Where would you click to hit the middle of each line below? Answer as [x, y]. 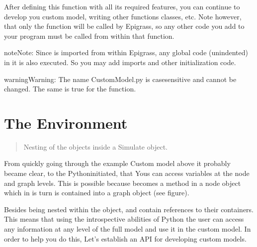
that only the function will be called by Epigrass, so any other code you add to [124, 26]
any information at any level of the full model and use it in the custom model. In [128, 229]
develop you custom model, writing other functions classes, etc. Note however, [123, 16]
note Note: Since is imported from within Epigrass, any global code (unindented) [126, 52]
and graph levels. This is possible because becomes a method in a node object [123, 183]
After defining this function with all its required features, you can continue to [122, 6]
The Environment [66, 123]
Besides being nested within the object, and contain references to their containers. [129, 209]
